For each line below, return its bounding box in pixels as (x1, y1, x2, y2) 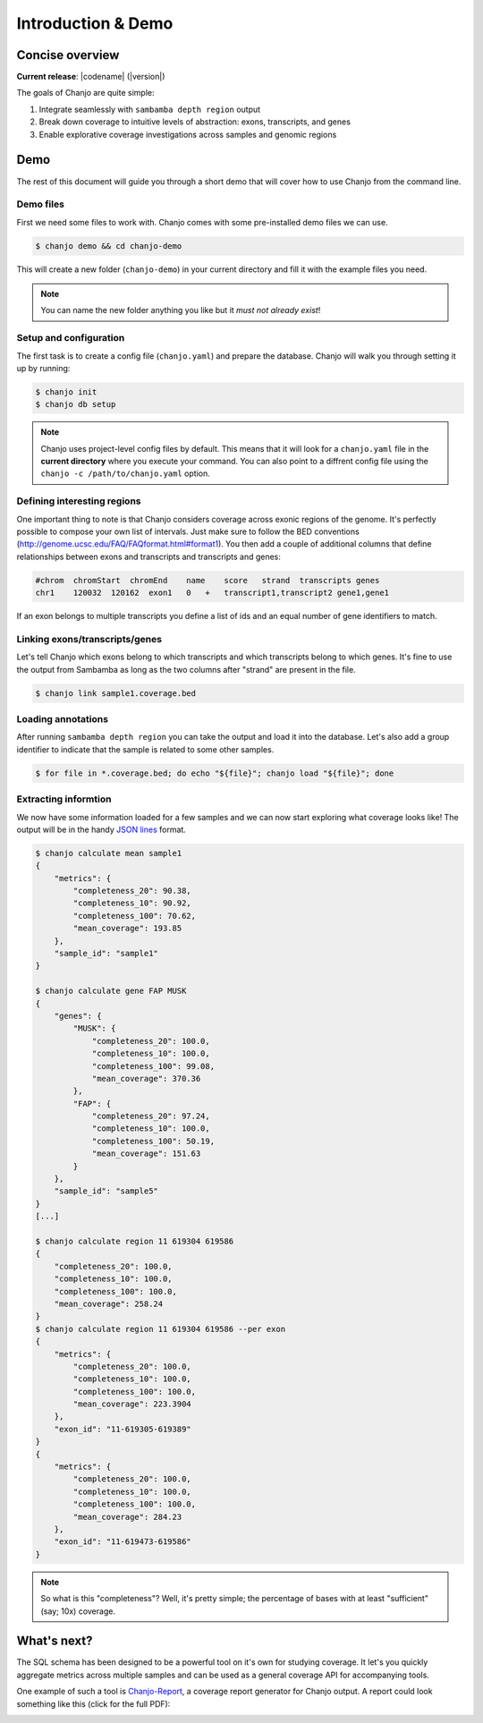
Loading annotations (16, 713, 109, 726)
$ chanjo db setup (35, 399, 116, 410)
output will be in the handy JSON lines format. (16, 824, 187, 835)
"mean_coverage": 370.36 (91, 1074, 201, 1083)
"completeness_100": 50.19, (91, 1136, 215, 1146)
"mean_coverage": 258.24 (54, 1298, 164, 1309)
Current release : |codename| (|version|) (16, 72, 165, 82)
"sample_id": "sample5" (54, 1186, 158, 1196)
